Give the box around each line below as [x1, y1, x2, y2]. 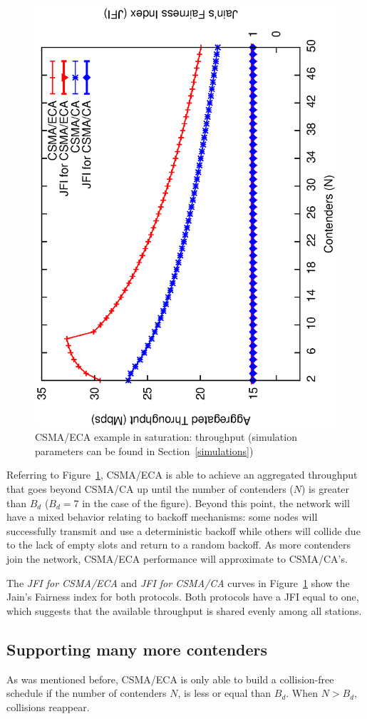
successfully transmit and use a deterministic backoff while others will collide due [6, 523, 361, 538]
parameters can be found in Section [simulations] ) [35, 443, 254, 458]
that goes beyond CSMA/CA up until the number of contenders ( [6, 481, 294, 496]
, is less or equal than [177, 685, 272, 700]
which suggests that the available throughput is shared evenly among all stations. [6, 603, 362, 618]
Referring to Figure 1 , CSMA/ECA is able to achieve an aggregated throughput [6, 467, 358, 482]
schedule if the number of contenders [6, 685, 167, 700]
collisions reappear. [6, 699, 90, 714]
